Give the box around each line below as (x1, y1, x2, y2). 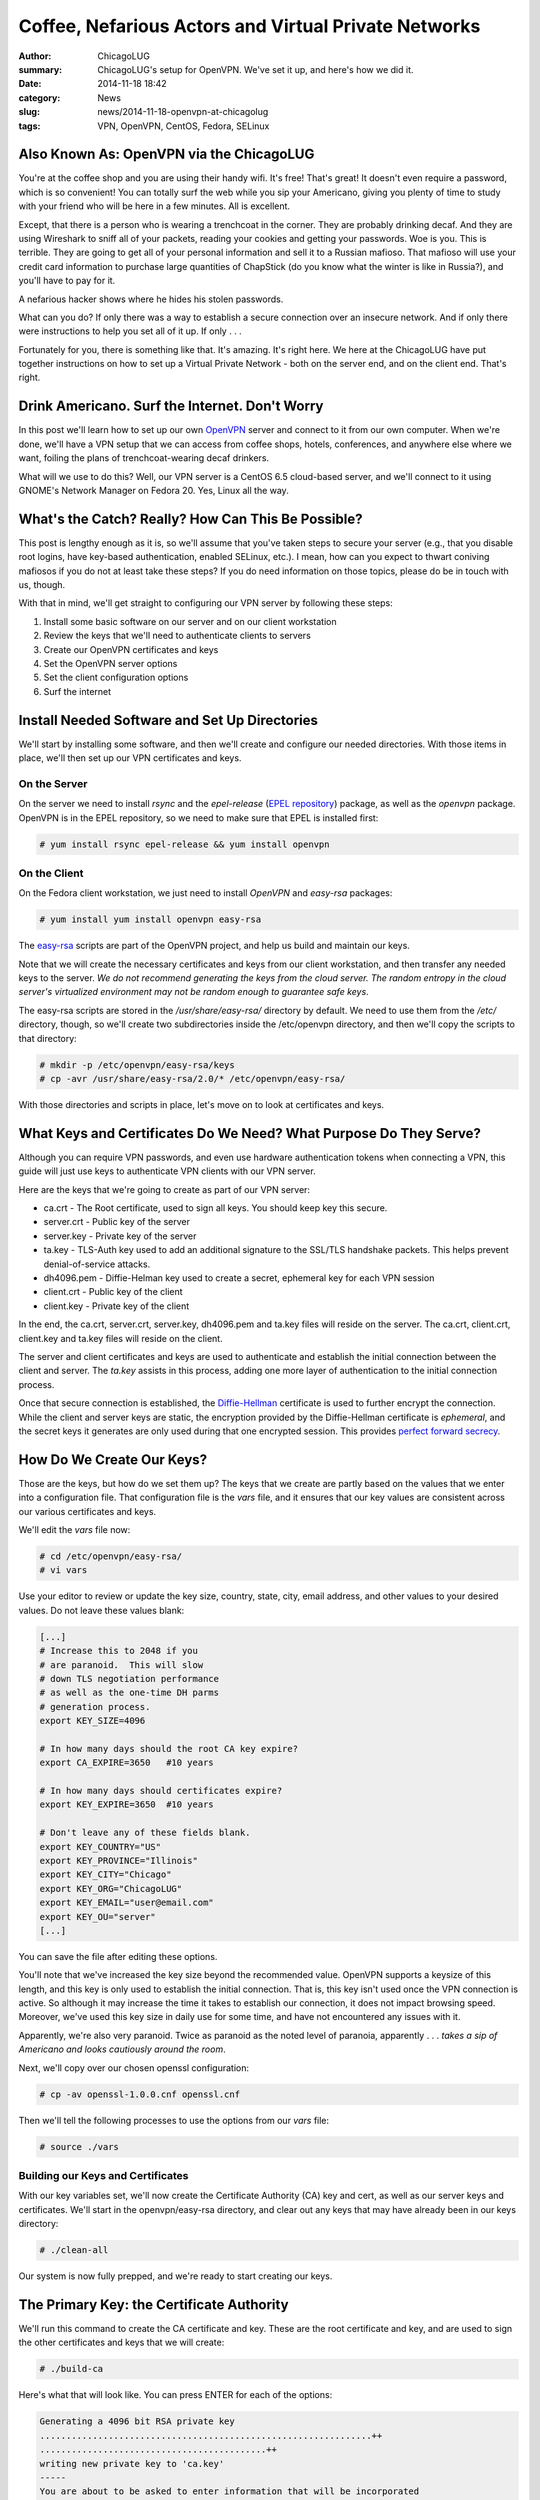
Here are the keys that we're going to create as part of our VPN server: (18, 1183, 310, 1195)
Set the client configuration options (43, 671, 189, 684)
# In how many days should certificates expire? (39, 1785, 283, 1797)
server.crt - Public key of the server (43, 1216, 190, 1228)
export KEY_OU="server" (39, 1911, 157, 1922)
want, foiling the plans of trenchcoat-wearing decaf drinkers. (18, 452, 270, 464)
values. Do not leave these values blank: (18, 1604, 185, 1616)
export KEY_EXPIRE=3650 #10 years (39, 1799, 214, 1810)
